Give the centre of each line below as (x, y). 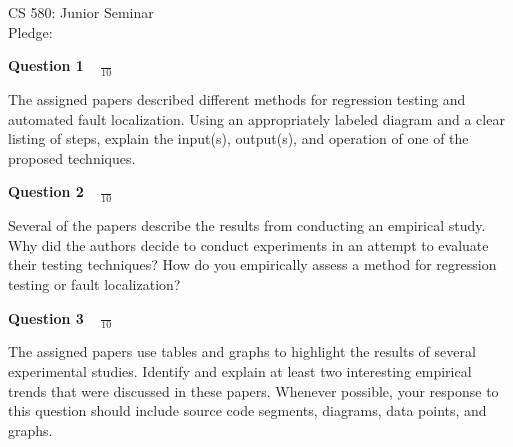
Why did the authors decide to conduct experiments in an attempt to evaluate (248, 244)
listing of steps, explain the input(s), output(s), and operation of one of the (238, 138)
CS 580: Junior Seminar (81, 12)
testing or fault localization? (94, 284)
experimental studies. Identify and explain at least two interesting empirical (240, 371)
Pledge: (30, 31)
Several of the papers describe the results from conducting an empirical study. (247, 225)
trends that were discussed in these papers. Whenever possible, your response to (253, 390)
